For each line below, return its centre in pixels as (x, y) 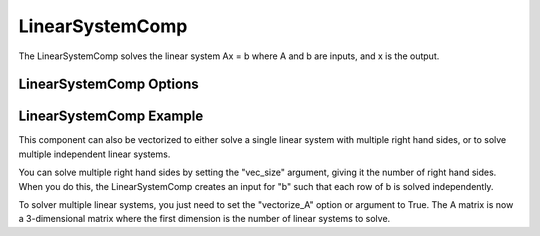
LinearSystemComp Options (108, 84)
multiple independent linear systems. (94, 154)
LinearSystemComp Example (111, 116)
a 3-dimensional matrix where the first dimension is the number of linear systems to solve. (204, 219)
